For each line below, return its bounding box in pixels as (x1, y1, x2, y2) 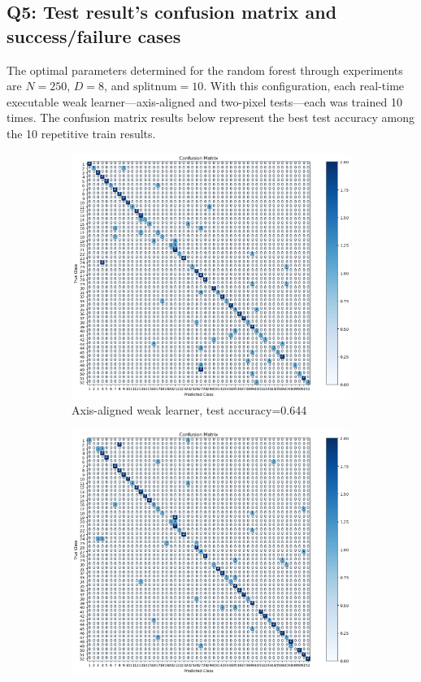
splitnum (132, 81, 177, 93)
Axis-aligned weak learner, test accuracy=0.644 (72, 402, 307, 419)
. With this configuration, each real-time (203, 77, 405, 94)
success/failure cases (7, 23, 181, 48)
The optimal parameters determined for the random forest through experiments (7, 61, 403, 78)
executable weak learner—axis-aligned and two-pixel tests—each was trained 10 (7, 93, 402, 110)
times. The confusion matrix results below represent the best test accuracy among (7, 109, 414, 126)
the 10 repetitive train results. (7, 124, 156, 141)
